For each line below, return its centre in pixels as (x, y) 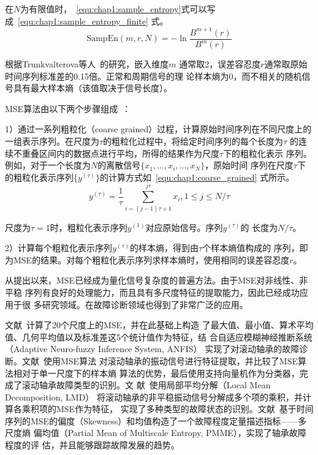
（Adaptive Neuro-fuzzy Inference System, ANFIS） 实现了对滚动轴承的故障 (152, 349)
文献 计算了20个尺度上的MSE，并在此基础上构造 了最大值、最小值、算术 (151, 325)
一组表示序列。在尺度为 (52, 141)
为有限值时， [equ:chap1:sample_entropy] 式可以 (114, 9)
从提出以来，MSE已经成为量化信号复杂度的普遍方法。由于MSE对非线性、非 (157, 280)
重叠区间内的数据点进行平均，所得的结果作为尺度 (120, 153)
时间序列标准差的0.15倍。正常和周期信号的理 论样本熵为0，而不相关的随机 (153, 76)
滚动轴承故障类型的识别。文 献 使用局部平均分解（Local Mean (146, 385)
